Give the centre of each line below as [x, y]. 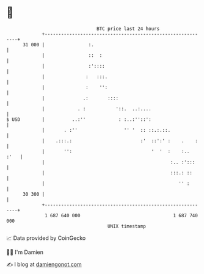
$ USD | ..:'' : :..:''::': [79, 119]
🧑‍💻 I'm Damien [25, 252]
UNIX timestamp [127, 226]
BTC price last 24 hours [128, 29]
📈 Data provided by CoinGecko [46, 238]
